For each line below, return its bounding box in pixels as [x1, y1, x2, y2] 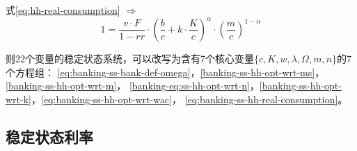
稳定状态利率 [6, 125, 93, 147]
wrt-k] [6, 91, 31, 106]
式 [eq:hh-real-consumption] [6, 2, 120, 17]
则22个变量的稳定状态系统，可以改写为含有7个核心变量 [6, 51, 254, 66]
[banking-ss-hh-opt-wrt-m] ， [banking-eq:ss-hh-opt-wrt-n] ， [6, 78, 260, 93]
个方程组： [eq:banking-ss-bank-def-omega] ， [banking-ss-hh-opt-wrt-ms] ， [6, 64, 325, 79]
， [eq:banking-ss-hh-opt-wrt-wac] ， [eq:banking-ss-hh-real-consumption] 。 [31, 91, 348, 106]
